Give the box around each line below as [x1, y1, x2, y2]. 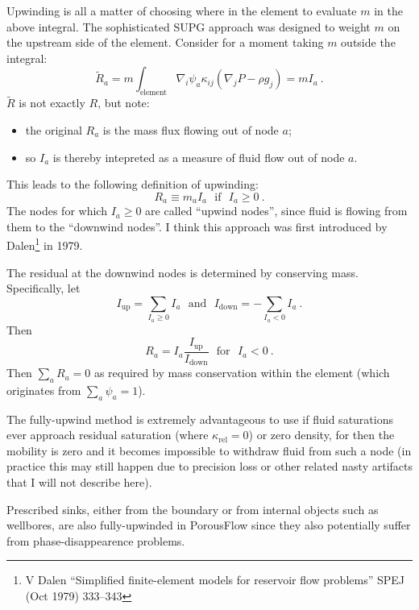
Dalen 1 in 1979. [6, 234, 83, 254]
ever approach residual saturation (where [6, 426, 209, 443]
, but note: [97, 94, 150, 111]
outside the [341, 34, 396, 51]
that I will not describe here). [6, 474, 152, 491]
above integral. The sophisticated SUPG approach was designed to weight [6, 18, 371, 35]
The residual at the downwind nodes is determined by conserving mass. [6, 264, 359, 280]
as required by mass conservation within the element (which [93, 364, 390, 381]
